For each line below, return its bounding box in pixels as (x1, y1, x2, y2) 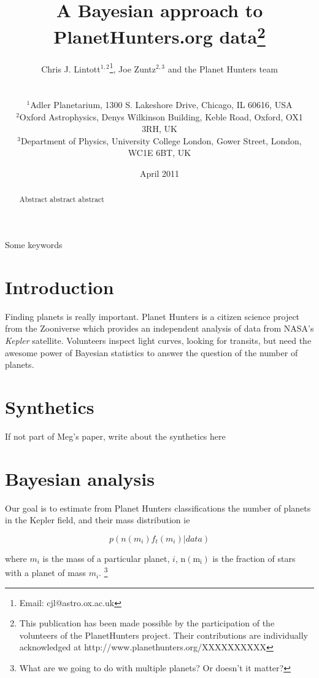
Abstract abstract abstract (19, 194, 104, 205)
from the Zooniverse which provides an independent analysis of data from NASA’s (5, 322, 314, 335)
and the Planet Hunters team (167, 62, 278, 75)
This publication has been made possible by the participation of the (19, 617, 275, 629)
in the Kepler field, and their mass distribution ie (5, 513, 190, 526)
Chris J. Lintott (41, 62, 101, 75)
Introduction (5, 274, 114, 299)
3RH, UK (142, 122, 177, 135)
